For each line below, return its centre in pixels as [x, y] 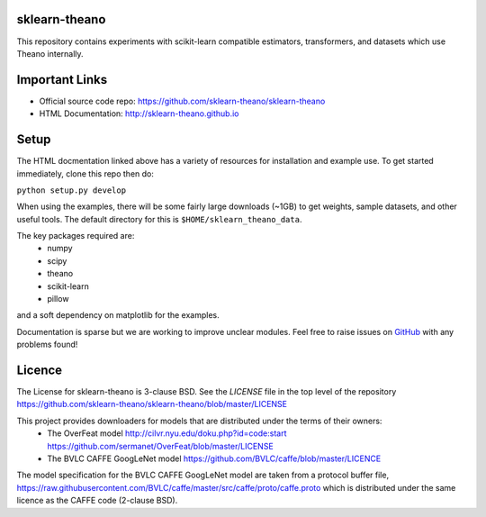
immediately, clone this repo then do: [85, 173]
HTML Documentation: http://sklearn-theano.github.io [139, 113]
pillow [58, 299]
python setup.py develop [71, 190]
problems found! [47, 345]
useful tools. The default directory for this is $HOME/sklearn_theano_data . [159, 219]
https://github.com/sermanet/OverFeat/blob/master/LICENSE [160, 446]
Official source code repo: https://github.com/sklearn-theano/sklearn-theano [182, 101]
